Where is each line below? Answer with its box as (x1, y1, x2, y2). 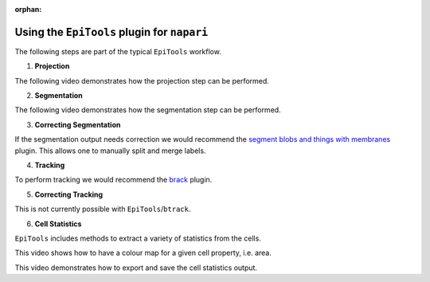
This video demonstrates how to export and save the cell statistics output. (14, 263, 258, 272)
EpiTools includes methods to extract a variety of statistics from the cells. (14, 233, 262, 243)
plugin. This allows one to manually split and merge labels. (14, 146, 206, 155)
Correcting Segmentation (34, 119, 121, 129)
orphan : (14, 5, 42, 14)
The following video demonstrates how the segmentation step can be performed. (14, 105, 282, 115)
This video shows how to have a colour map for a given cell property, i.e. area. (14, 248, 272, 258)
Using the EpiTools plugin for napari (14, 25, 209, 39)
